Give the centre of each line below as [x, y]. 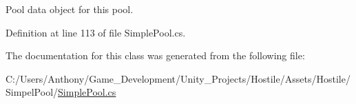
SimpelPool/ [32, 92]
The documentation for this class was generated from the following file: [155, 55]
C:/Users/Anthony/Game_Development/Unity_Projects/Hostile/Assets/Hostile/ [178, 78]
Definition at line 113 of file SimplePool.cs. [96, 32]
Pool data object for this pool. [70, 9]
